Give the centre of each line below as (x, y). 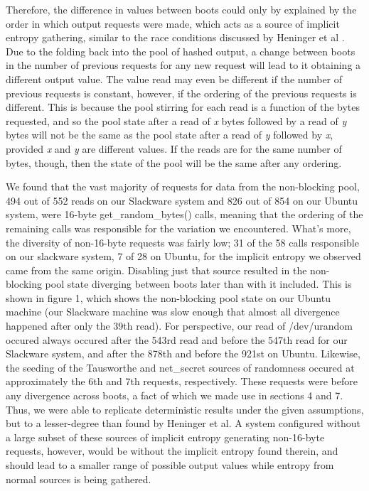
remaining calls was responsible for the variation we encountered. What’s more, (178, 228)
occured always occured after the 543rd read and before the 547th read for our (177, 339)
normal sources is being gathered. (79, 479)
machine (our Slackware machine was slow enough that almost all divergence (173, 312)
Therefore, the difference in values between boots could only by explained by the (181, 9)
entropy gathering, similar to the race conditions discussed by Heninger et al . (175, 37)
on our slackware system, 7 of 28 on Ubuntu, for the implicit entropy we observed (183, 256)
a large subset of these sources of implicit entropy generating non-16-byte (165, 437)
